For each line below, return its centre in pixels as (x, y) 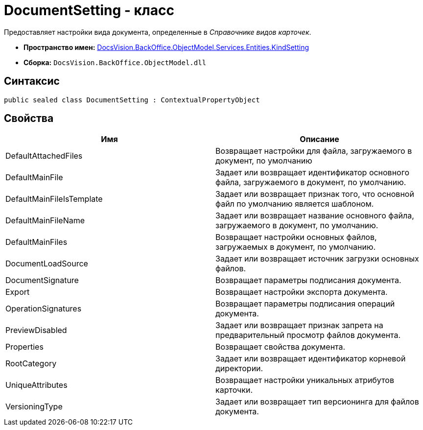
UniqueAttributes (36, 385)
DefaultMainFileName (45, 221)
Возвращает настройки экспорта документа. (302, 292)
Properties (24, 347)
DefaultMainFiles (36, 242)
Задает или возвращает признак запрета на (299, 325)
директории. (239, 369)
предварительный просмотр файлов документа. (308, 335)
